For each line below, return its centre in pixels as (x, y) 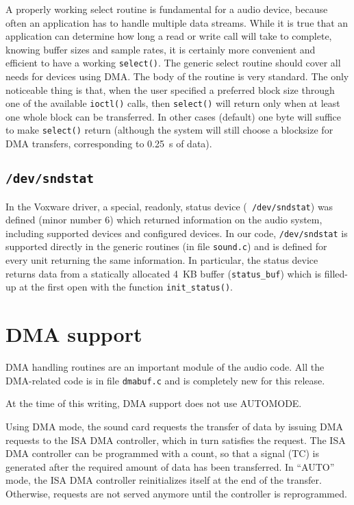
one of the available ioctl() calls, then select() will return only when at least (173, 103)
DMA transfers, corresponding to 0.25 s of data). (109, 144)
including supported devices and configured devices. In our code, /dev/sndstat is (177, 233)
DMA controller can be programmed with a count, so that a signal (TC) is (162, 453)
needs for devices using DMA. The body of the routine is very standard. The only (177, 76)
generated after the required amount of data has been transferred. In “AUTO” (170, 466)
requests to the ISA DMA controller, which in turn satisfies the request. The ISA (176, 440)
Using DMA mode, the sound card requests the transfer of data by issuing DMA (175, 426)
